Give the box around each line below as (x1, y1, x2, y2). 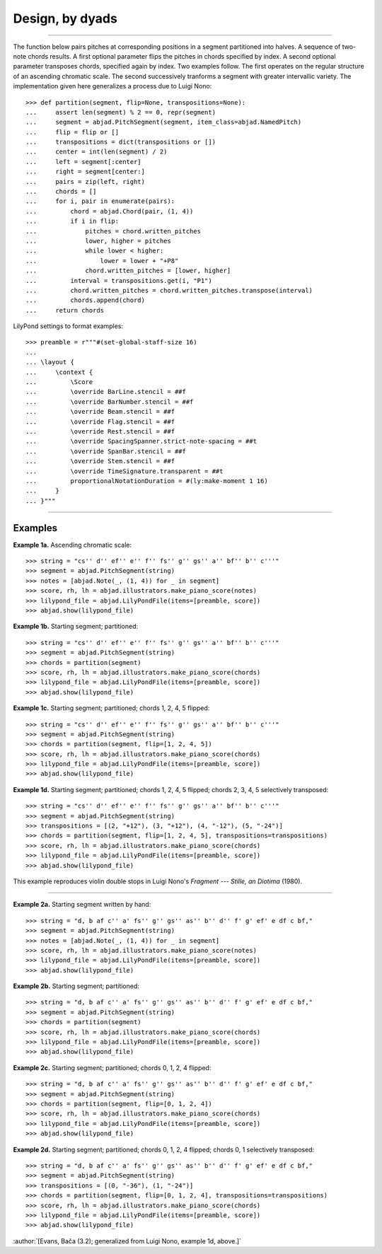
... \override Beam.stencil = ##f (25, 407, 175, 416)
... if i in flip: (25, 217, 120, 226)
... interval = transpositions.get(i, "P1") (25, 277, 212, 284)
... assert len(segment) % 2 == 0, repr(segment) (25, 108, 216, 116)
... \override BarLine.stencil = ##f (25, 388, 187, 396)
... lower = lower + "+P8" (25, 257, 179, 265)
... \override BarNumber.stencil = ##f (25, 397, 194, 406)
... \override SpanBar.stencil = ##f (25, 447, 187, 455)
